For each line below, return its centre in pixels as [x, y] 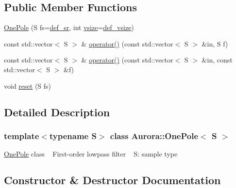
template [22, 135]
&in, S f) [215, 43]
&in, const [217, 60]
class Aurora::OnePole [154, 135]
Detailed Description [57, 112]
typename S [73, 135]
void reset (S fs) [28, 86]
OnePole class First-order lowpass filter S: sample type [91, 154]
